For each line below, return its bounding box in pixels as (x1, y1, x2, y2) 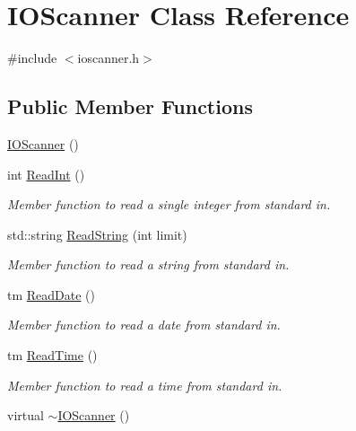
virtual (7, 406, 44, 425)
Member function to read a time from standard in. (7, 375, 282, 394)
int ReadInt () (7, 164, 85, 183)
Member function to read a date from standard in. (7, 315, 281, 334)
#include (7, 48, 57, 67)
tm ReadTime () (7, 346, 98, 365)
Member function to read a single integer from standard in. (7, 195, 331, 214)
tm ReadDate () (7, 285, 96, 303)
